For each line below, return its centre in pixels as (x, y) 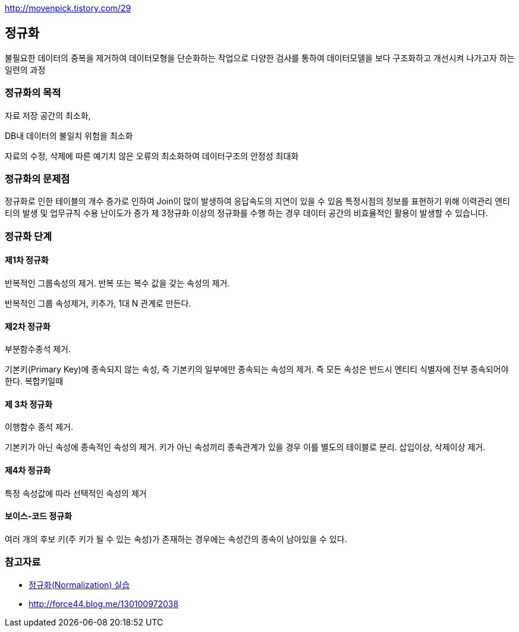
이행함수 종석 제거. (39, 427)
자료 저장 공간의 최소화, (48, 115)
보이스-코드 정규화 (38, 516)
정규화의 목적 (33, 93)
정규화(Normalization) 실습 (79, 584)
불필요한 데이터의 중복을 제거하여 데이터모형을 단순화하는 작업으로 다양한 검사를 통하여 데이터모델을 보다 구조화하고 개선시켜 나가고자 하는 (260, 58)
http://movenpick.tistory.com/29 (68, 8)
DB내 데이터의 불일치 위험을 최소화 (69, 135)
